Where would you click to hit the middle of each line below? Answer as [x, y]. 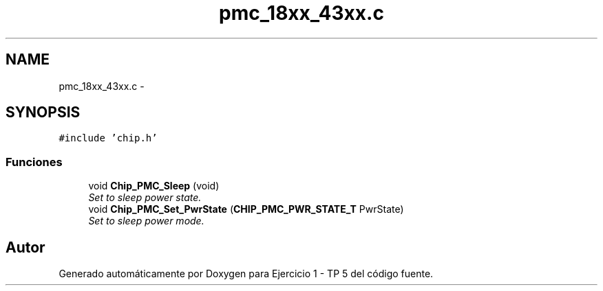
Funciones [34, 162]
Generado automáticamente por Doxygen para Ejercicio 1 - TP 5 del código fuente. [246, 274]
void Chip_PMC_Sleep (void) [154, 186]
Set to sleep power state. [145, 198]
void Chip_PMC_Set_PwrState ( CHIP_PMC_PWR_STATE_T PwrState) [246, 209]
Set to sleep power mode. [146, 221]
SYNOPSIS [43, 113]
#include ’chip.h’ [108, 138]
